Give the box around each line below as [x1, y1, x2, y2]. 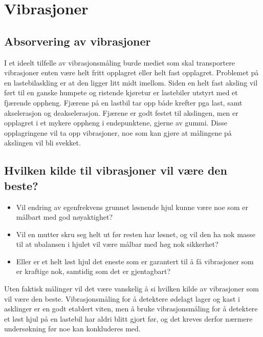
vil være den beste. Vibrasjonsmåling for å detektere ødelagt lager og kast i [4, 293, 240, 304]
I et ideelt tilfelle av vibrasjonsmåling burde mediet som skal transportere [4, 57, 235, 68]
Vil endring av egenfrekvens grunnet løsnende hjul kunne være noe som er [16, 201, 248, 212]
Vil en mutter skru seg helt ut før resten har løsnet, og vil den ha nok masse [16, 228, 256, 239]
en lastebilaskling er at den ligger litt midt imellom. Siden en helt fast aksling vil [4, 77, 258, 88]
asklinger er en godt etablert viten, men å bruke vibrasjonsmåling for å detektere [4, 303, 258, 314]
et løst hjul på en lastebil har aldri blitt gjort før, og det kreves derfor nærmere [4, 313, 253, 324]
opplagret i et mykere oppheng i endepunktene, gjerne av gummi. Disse [4, 117, 228, 128]
